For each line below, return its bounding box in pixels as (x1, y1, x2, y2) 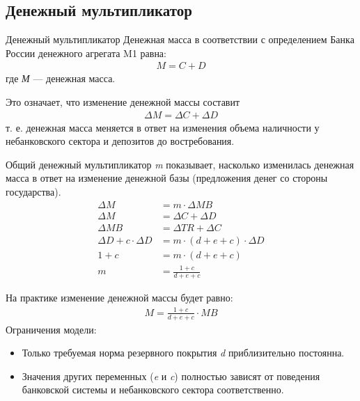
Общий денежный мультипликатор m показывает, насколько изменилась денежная (6, 157, 354, 171)
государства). (6, 184, 61, 199)
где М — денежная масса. (6, 71, 116, 86)
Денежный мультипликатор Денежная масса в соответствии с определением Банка (6, 32, 354, 47)
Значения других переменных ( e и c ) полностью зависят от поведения (22, 368, 320, 383)
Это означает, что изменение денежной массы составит (6, 95, 240, 109)
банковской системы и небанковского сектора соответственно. (22, 382, 284, 397)
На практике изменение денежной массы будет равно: (6, 290, 233, 304)
